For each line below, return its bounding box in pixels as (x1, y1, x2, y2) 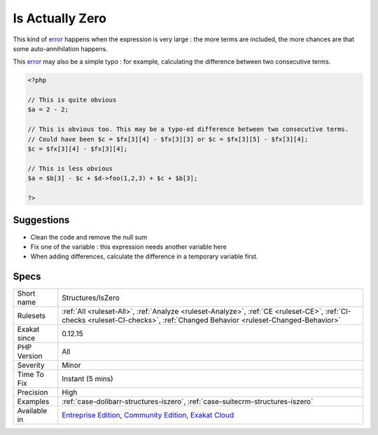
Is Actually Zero (13, 11, 106, 26)
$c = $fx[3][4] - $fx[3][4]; (27, 145, 128, 153)
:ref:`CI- (325, 307, 351, 317)
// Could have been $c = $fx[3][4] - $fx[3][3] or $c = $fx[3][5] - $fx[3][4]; (27, 135, 309, 143)
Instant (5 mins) (62, 374, 113, 384)
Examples (17, 396, 50, 406)
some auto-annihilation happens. (13, 44, 108, 53)
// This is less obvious (27, 165, 113, 172)
